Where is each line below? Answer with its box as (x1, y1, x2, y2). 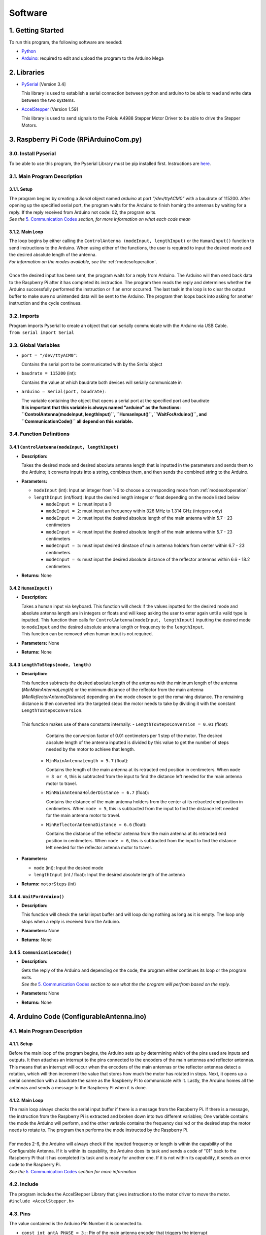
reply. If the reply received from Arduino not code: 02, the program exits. (9, 209, 157, 215)
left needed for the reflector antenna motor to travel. (46, 845, 152, 850)
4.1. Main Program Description (9, 1028, 83, 1034)
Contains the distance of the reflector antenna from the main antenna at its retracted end (46, 830, 227, 837)
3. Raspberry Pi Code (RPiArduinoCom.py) (9, 135, 142, 143)
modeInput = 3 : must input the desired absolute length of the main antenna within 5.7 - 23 (46, 515, 233, 521)
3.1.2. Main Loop (9, 229, 44, 235)
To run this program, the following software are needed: (9, 40, 123, 45)
